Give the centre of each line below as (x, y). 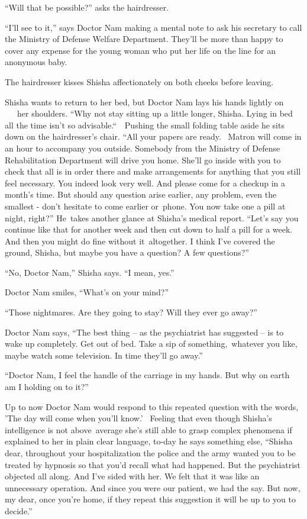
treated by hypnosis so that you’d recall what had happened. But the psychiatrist (153, 464)
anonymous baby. (36, 62)
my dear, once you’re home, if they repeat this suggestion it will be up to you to (150, 499)
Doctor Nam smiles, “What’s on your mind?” (87, 292)
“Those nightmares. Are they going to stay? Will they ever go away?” (131, 312)
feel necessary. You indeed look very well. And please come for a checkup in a (145, 183)
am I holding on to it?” (47, 387)
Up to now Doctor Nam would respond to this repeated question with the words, (152, 406)
